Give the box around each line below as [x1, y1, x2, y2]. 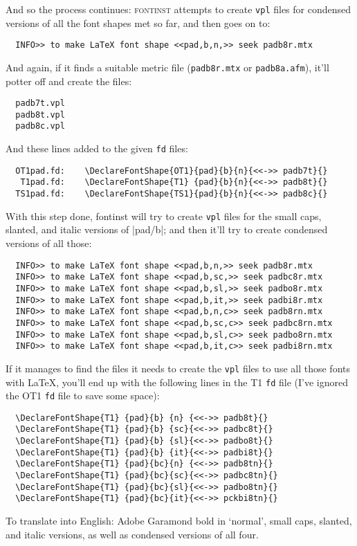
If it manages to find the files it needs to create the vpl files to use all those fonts [6, 361, 350, 375]
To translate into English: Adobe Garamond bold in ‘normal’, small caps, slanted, [6, 513, 352, 528]
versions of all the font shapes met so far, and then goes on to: [6, 15, 271, 30]
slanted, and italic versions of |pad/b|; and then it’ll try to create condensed [6, 222, 328, 237]
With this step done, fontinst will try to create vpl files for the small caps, [6, 208, 322, 223]
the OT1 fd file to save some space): [6, 388, 160, 403]
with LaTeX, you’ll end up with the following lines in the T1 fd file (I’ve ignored [6, 374, 348, 389]
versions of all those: [6, 236, 92, 250]
